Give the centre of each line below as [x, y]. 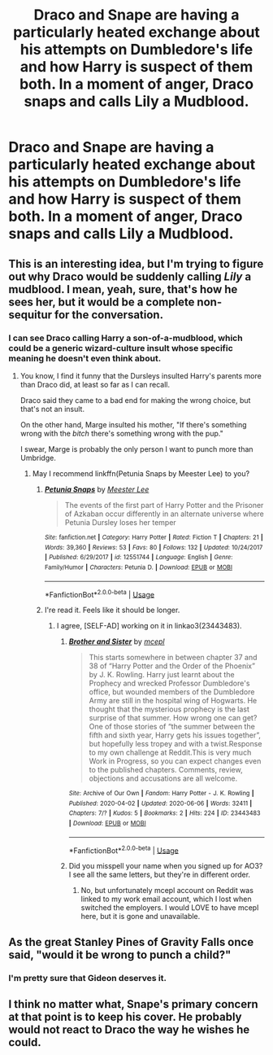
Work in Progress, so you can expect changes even [175, 761]
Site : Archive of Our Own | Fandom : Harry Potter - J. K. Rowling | [161, 794]
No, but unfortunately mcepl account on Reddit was [167, 891]
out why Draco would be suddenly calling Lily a [130, 276]
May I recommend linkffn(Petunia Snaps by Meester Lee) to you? [141, 473]
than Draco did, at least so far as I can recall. [95, 384]
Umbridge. [38, 457]
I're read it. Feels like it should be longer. [112, 610]
